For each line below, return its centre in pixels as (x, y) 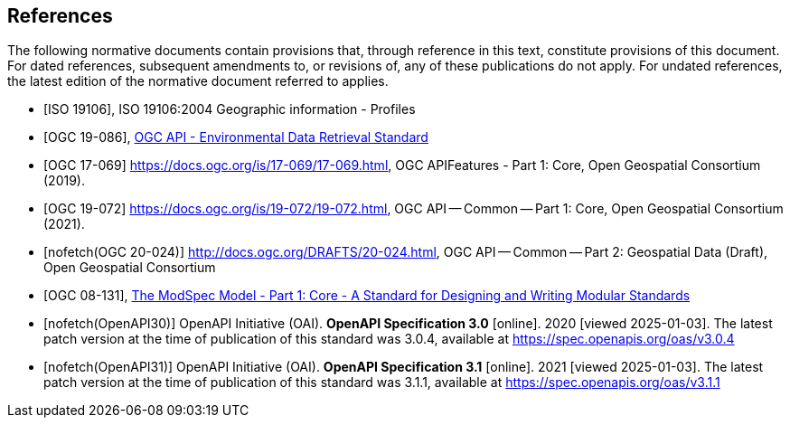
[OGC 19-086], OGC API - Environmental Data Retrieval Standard (236, 137)
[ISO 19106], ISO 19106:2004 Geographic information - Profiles (230, 109)
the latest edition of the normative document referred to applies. (198, 81)
